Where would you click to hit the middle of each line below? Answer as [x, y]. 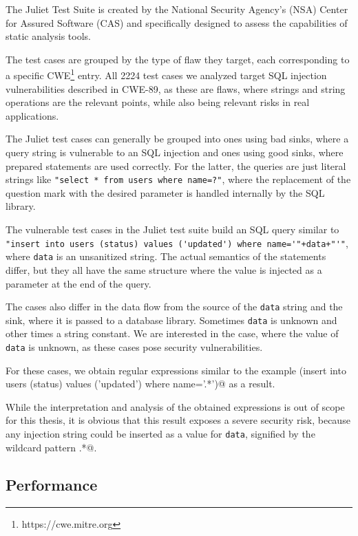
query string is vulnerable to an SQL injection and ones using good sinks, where [175, 152]
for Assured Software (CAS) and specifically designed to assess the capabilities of [177, 22]
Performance [52, 484]
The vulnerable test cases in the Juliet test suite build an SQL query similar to [172, 229]
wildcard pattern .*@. [51, 447]
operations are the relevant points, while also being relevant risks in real [158, 102]
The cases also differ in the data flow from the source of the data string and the [174, 307]
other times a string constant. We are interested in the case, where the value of [172, 333]
